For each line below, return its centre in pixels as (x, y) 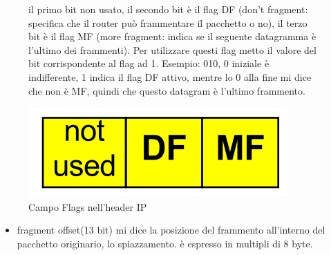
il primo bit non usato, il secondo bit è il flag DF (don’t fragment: (168, 9)
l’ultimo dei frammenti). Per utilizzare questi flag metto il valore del (172, 49)
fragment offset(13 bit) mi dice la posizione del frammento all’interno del (171, 230)
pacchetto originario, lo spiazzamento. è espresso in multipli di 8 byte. (165, 243)
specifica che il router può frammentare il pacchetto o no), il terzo (168, 22)
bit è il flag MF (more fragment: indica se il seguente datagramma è (172, 36)
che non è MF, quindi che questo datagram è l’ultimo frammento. (167, 90)
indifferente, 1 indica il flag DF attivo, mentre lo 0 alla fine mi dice (170, 76)
